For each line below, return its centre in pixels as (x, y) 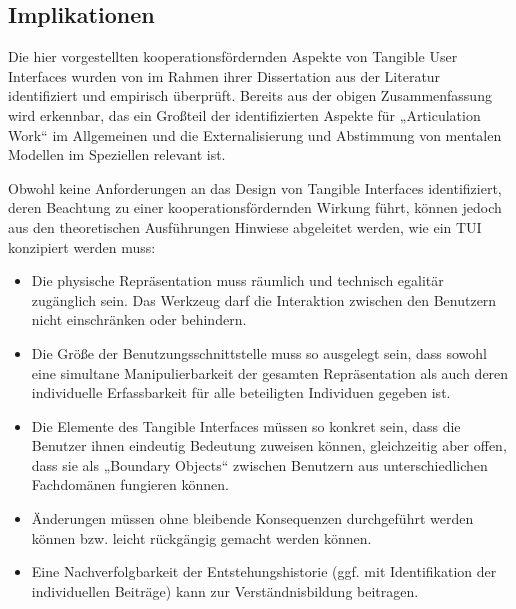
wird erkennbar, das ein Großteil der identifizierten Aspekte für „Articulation (244, 114)
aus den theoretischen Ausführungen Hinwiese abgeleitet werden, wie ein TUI (245, 226)
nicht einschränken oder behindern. (139, 319)
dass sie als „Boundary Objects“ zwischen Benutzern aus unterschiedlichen (259, 464)
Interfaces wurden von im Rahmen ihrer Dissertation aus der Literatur (224, 75)
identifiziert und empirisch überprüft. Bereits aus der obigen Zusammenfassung (250, 95)
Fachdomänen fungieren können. (130, 484)
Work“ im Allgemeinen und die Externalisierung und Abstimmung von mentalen (255, 134)
